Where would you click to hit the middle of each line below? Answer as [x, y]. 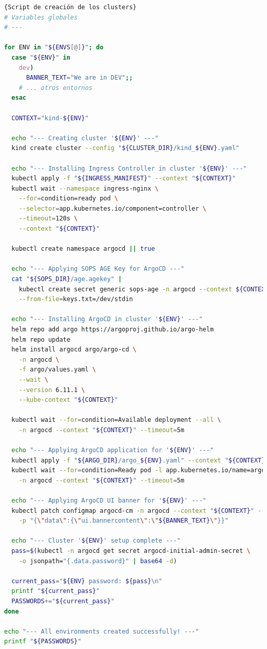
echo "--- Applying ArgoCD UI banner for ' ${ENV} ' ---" [109, 501]
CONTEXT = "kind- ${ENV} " [50, 118]
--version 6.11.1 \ [52, 390]
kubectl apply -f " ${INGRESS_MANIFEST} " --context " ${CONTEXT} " [124, 179]
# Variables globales [41, 17]
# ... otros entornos [55, 88]
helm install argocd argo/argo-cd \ [74, 350]
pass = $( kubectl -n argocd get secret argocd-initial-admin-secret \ [131, 551]
